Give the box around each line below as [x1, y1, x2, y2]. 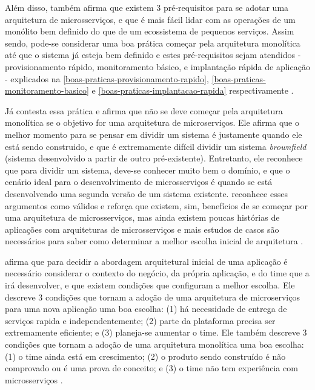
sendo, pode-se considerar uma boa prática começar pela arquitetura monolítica [5, 36, 300, 49]
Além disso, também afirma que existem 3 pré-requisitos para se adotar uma [5, 1, 289, 13]
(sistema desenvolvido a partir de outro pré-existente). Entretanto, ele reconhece [5, 152, 303, 164]
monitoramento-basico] [5, 84, 89, 97]
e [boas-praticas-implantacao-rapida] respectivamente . [91, 84, 294, 97]
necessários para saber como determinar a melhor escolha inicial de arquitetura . [5, 235, 303, 247]
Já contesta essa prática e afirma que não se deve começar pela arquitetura [5, 104, 283, 117]
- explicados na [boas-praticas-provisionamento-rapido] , [5, 72, 209, 85]
